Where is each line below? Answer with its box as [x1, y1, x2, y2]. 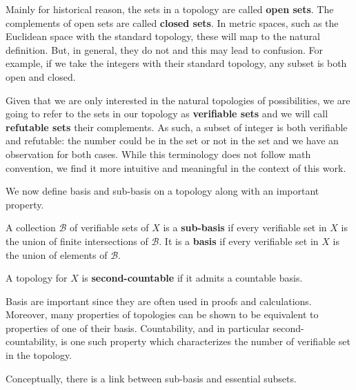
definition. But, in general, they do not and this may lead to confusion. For [6, 42, 323, 57]
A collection [6, 220, 56, 235]
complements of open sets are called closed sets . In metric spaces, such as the [6, 15, 339, 30]
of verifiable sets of [69, 220, 149, 235]
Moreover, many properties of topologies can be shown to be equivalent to [6, 307, 319, 322]
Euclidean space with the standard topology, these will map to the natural [6, 29, 320, 43]
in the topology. [6, 348, 72, 362]
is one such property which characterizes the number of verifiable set [61, 334, 350, 349]
